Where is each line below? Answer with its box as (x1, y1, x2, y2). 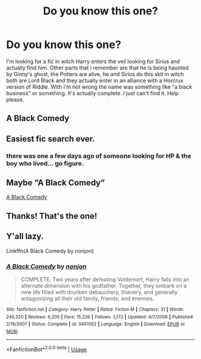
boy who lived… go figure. (6, 159, 84, 167)
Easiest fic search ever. (6, 134, 96, 144)
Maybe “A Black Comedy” (6, 178, 105, 188)
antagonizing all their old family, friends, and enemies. (20, 295, 154, 302)
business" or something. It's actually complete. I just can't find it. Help (6, 89, 179, 96)
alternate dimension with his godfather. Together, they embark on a (20, 282, 187, 289)
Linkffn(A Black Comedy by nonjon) (6, 247, 94, 254)
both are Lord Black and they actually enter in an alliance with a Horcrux (6, 77, 184, 84)
